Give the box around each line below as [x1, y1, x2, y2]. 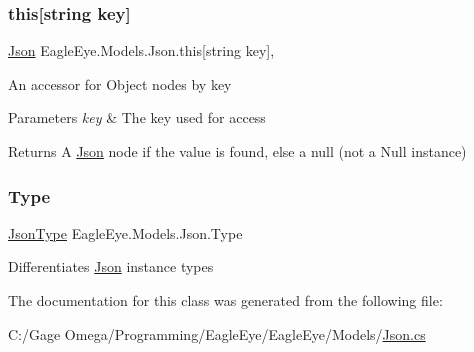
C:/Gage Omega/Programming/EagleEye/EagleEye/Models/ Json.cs [8, 323, 426, 344]
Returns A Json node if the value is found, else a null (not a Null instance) [8, 141, 467, 161]
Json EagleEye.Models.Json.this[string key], [8, 40, 275, 61]
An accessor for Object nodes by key [8, 73, 232, 94]
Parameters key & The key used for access [8, 107, 266, 128]
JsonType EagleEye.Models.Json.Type [8, 222, 243, 243]
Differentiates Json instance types [8, 256, 214, 277]
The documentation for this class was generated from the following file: [8, 290, 443, 310]
